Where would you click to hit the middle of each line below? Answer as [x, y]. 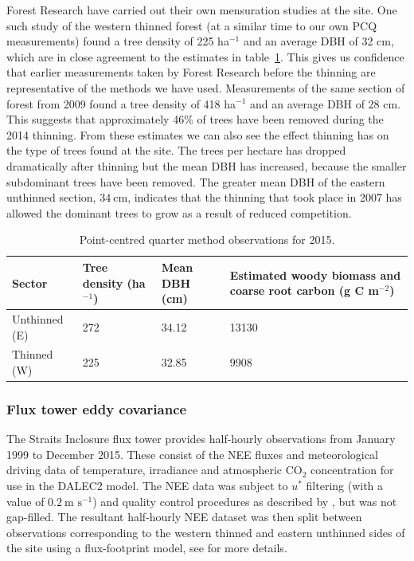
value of [25, 501]
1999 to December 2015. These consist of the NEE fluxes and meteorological [192, 454]
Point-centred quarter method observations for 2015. [207, 239]
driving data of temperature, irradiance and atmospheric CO [154, 470]
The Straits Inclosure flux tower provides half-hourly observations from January [201, 439]
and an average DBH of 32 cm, [318, 41]
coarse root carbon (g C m [304, 290]
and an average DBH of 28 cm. [326, 103]
